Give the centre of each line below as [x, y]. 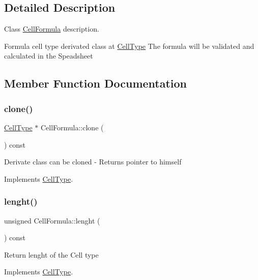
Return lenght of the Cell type [51, 254]
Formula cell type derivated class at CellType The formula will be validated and [129, 46]
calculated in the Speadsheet [49, 56]
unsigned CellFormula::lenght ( [52, 220]
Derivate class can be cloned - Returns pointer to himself [93, 162]
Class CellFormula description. [52, 29]
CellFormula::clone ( [72, 127]
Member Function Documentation [96, 83]
